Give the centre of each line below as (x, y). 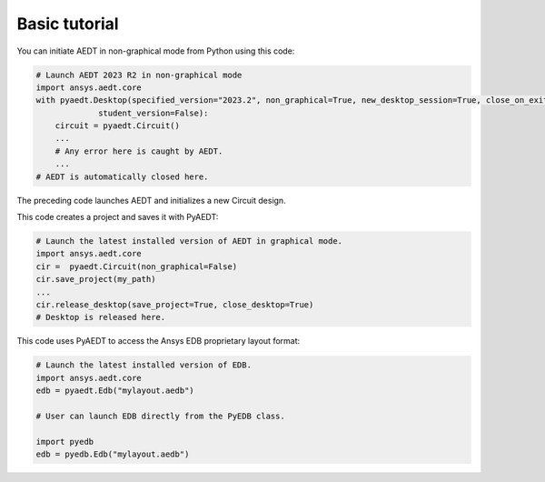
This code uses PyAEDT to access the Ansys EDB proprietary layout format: (159, 341)
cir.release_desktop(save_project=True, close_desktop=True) (175, 304)
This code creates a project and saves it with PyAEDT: (118, 217)
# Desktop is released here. (101, 317)
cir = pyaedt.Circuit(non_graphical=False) (137, 266)
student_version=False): (154, 113)
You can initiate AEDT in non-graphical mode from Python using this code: (156, 51)
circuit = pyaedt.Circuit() (118, 126)
